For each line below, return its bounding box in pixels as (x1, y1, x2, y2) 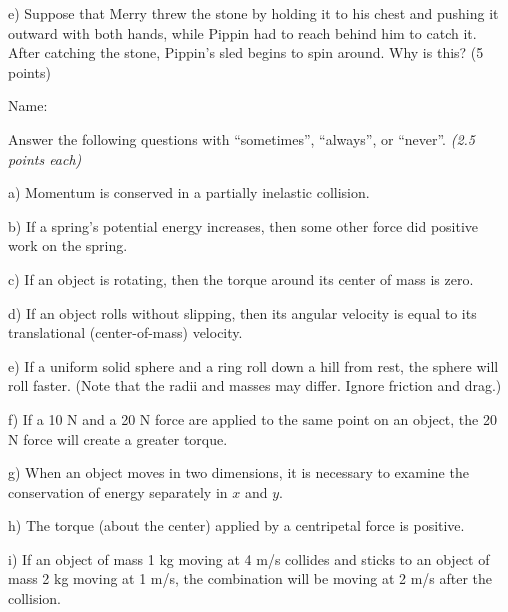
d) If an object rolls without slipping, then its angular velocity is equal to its (8, 302, 477, 323)
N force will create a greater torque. (8, 428, 228, 449)
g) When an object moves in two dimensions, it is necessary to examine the (8, 462, 469, 483)
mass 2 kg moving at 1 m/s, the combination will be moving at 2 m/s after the (8, 568, 493, 589)
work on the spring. (8, 235, 128, 256)
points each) (8, 148, 82, 169)
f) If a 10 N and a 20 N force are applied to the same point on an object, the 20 (8, 408, 497, 429)
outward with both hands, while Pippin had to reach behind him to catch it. (8, 22, 477, 43)
